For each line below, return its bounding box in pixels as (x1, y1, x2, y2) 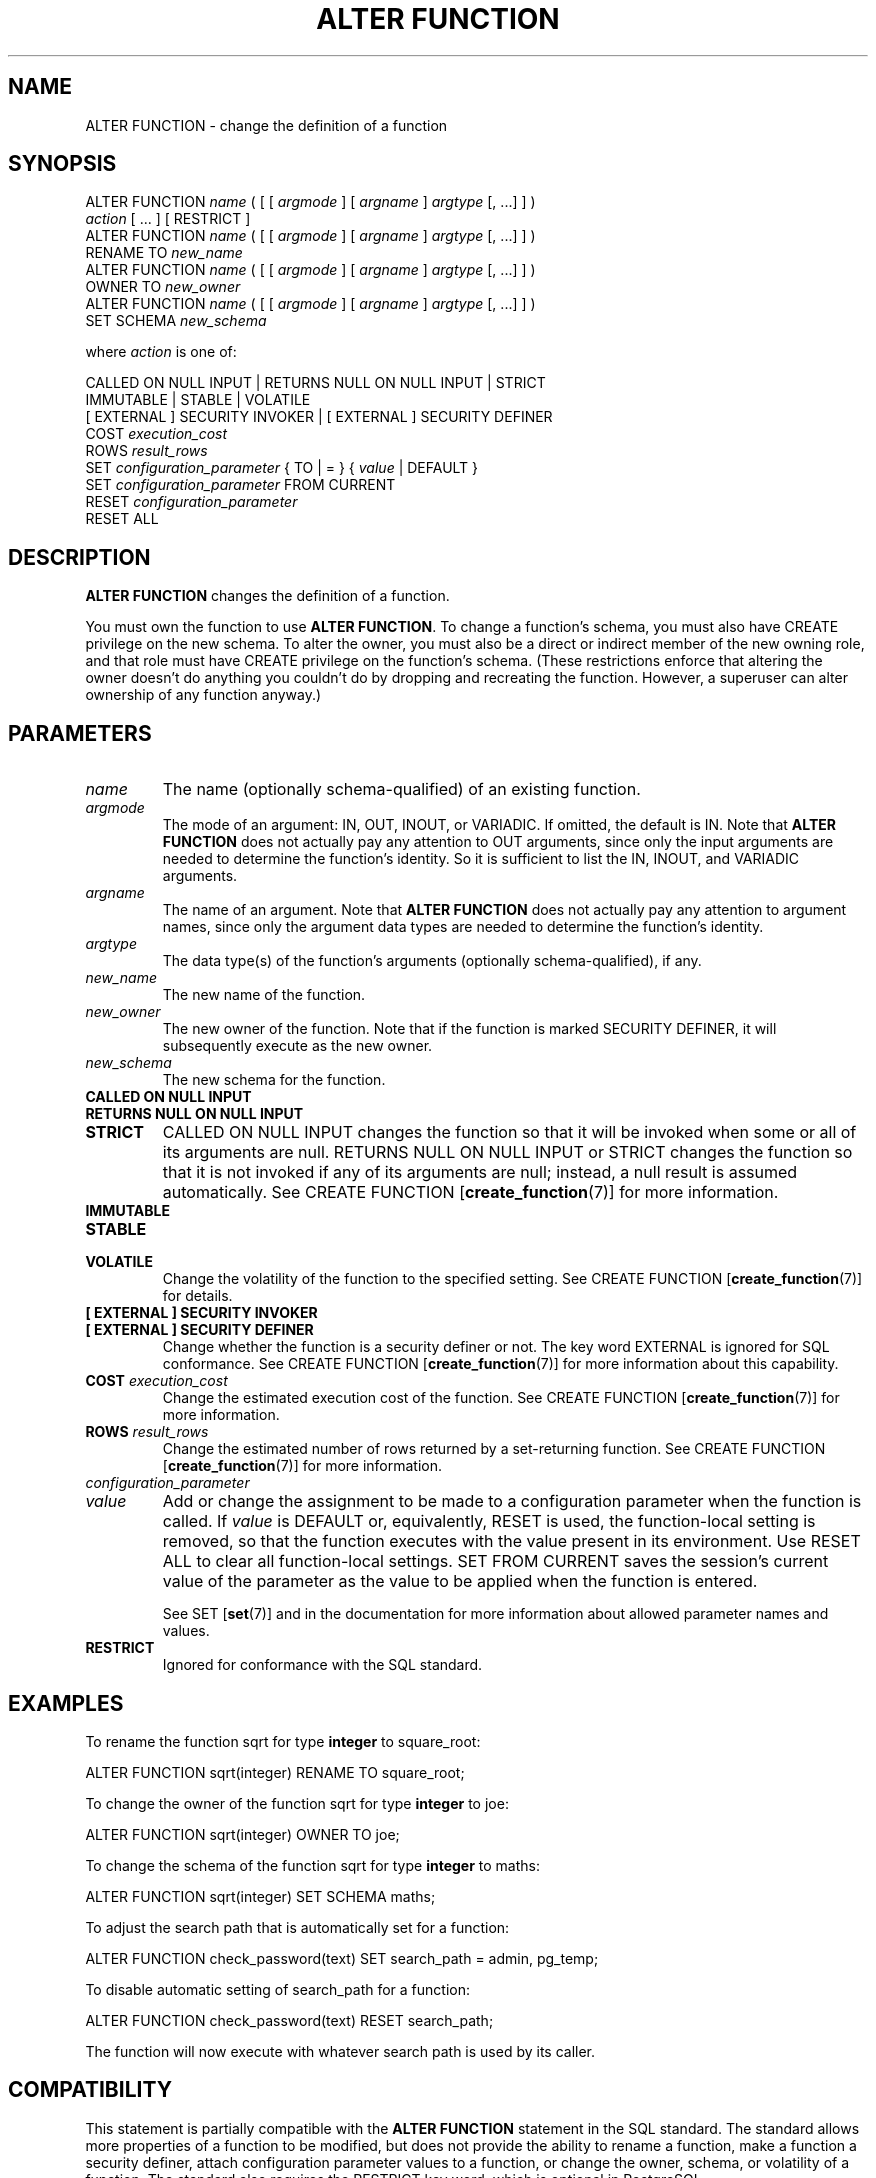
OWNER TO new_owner (85, 278, 241, 296)
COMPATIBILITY (8, 2077, 172, 2103)
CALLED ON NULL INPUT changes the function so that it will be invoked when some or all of (162, 1122, 857, 1143)
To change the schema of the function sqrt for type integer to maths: (85, 1856, 540, 1874)
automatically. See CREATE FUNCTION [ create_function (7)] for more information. (162, 1182, 779, 1203)
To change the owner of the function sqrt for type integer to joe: (85, 1794, 509, 1812)
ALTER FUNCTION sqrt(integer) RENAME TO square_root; (85, 1763, 465, 1781)
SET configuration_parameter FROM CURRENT (85, 476, 396, 494)
